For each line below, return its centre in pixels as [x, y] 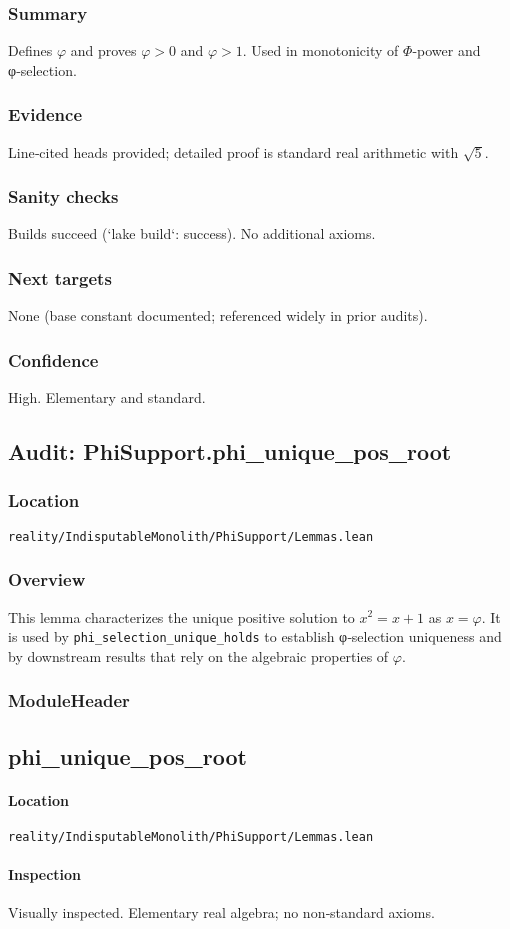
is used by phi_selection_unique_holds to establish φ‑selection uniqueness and [255, 636]
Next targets [60, 277]
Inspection [45, 874]
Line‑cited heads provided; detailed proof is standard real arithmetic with [233, 151]
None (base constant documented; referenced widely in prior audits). [218, 315]
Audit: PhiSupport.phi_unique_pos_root [230, 451]
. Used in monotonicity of [320, 50]
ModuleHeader [69, 700]
